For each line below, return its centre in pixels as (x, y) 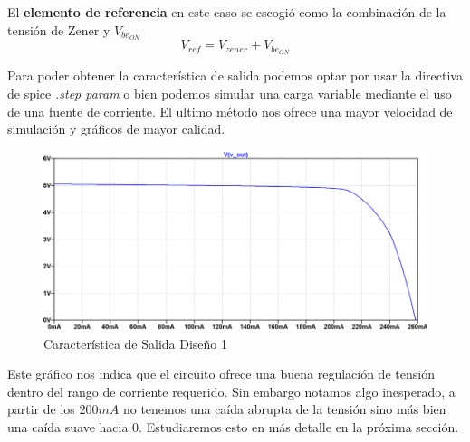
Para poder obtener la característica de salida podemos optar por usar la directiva (235, 75)
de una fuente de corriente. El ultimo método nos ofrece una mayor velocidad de (230, 111)
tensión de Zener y (59, 29)
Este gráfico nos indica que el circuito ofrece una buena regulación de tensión (221, 374)
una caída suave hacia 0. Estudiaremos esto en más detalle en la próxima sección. (233, 427)
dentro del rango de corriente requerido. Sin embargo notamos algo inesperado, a (231, 391)
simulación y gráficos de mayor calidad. (116, 129)
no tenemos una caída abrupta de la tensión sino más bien (284, 409)
